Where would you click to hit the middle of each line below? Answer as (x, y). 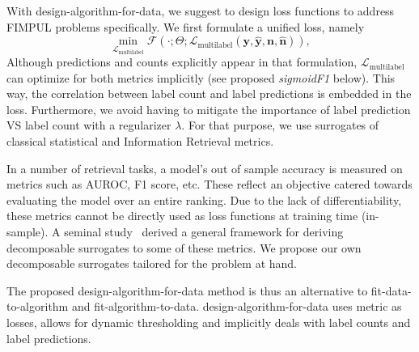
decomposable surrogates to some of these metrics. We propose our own (184, 247)
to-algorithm (38, 306)
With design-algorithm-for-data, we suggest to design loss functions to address (201, 11)
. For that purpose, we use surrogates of (280, 125)
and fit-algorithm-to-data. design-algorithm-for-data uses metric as (237, 306)
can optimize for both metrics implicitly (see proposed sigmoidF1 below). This (201, 77)
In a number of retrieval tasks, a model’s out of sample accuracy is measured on (205, 168)
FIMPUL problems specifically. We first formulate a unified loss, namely (186, 26)
